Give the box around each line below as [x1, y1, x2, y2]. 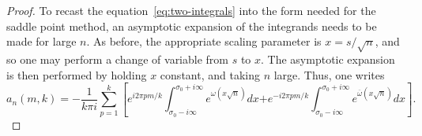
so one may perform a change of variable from [6, 50, 228, 67]
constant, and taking [160, 66, 260, 83]
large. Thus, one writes [273, 66, 385, 83]
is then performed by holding [6, 66, 147, 83]
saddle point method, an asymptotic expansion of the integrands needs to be [6, 17, 377, 34]
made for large [6, 33, 77, 50]
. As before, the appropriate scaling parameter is [86, 33, 322, 50]
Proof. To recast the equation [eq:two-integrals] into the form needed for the [6, 2, 376, 18]
